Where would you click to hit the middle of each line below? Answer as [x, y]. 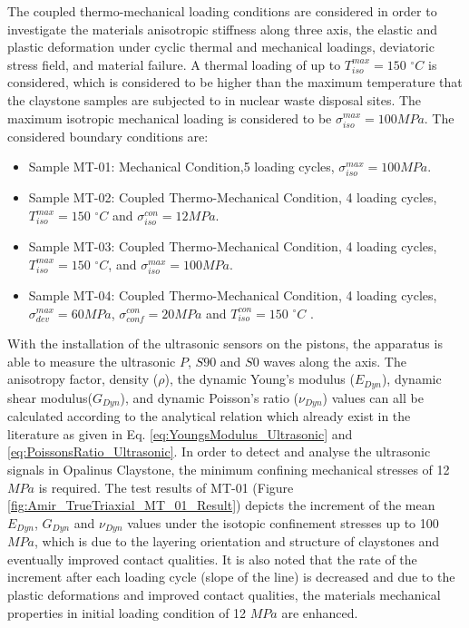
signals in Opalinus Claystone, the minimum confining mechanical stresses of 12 [229, 470]
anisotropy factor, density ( [83, 379]
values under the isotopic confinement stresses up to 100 [283, 522]
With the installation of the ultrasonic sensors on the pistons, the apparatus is [225, 343]
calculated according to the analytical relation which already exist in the [209, 416]
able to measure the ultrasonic [92, 361]
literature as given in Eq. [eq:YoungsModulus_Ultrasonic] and [180, 433]
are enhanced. [320, 612]
